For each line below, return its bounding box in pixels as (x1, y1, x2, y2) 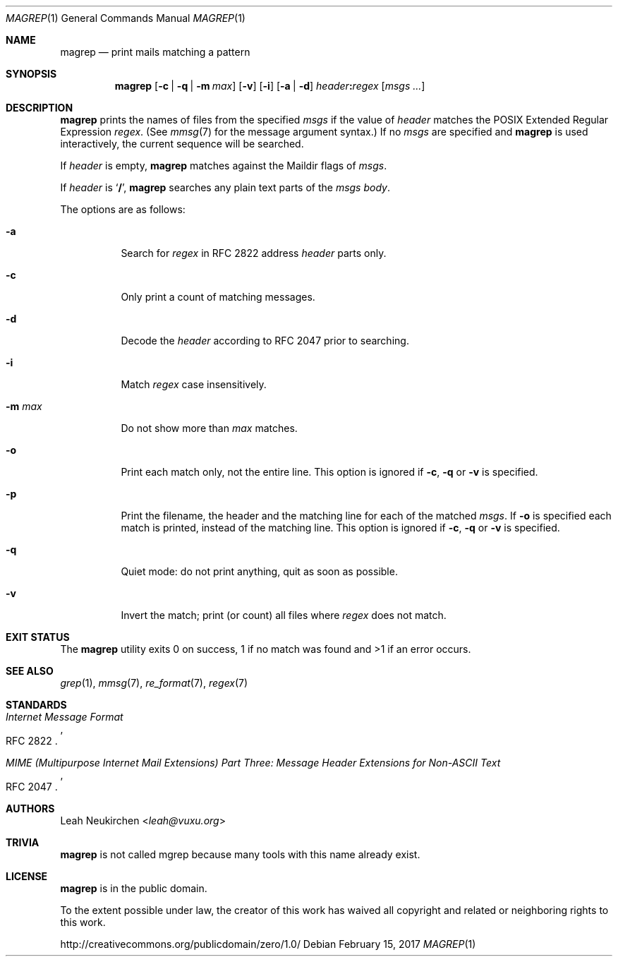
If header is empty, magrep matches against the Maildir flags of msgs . (60, 160, 387, 172)
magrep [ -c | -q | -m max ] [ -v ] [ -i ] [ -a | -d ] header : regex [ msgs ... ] (114, 80, 425, 92)
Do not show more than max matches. (121, 422, 298, 434)
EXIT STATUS (6, 631, 70, 643)
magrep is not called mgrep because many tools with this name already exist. (60, 848, 420, 860)
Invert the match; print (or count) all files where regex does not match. (121, 609, 447, 621)
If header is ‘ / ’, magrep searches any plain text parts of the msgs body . (60, 181, 390, 193)
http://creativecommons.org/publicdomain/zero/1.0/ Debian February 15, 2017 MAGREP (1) (60, 938, 476, 950)
